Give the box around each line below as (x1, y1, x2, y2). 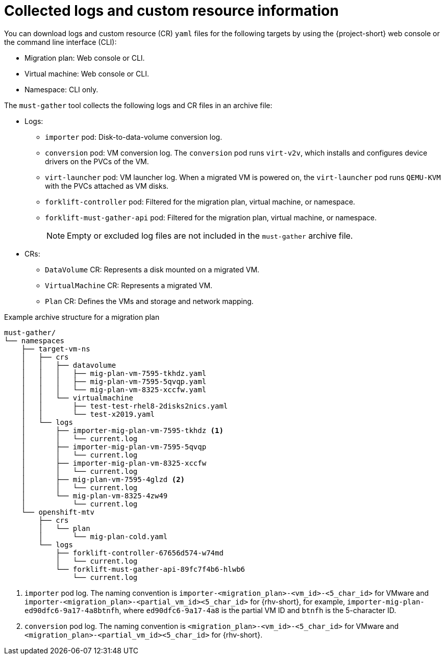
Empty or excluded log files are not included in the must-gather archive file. (67, 230, 353, 241)
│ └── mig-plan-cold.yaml (38, 532, 168, 541)
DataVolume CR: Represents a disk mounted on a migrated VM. (45, 265, 260, 274)
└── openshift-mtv (21, 508, 95, 516)
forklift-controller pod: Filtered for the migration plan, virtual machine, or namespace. (45, 197, 355, 206)
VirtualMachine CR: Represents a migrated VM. (45, 281, 213, 290)
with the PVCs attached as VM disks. (45, 181, 169, 190)
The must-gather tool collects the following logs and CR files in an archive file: (4, 100, 273, 110)
